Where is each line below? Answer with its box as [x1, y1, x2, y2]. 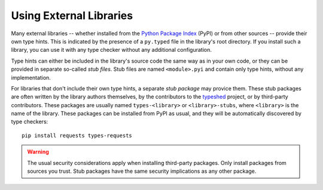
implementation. [11, 74, 51, 81]
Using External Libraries [11, 9, 133, 22]
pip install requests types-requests [22, 132, 133, 139]
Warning [27, 148, 49, 155]
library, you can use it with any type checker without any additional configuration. [11, 46, 212, 54]
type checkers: [11, 118, 48, 125]
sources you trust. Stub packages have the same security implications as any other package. [27, 167, 257, 175]
